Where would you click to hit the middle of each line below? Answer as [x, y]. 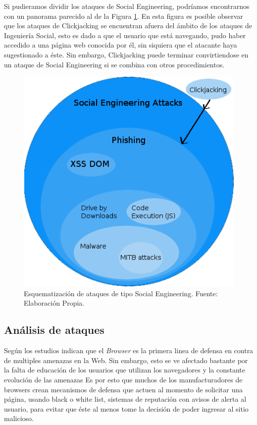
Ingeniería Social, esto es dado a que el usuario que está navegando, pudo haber [125, 35]
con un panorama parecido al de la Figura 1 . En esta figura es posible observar [124, 16]
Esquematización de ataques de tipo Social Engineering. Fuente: [121, 293]
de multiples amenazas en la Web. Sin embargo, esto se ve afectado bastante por [126, 360]
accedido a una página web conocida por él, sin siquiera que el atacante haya [121, 45]
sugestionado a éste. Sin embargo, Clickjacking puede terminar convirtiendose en [126, 54]
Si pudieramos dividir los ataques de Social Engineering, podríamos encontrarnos [127, 6]
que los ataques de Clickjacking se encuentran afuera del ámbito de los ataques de [128, 26]
